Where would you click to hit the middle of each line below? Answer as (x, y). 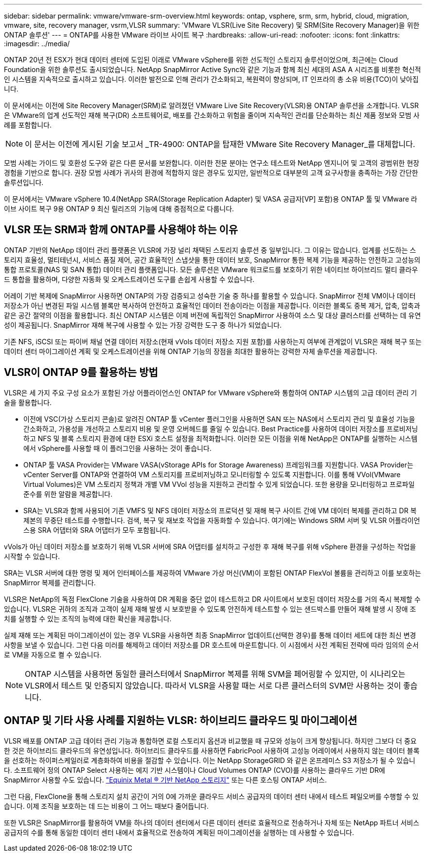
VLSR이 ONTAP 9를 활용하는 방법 (81, 372)
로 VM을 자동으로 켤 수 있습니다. (53, 654)
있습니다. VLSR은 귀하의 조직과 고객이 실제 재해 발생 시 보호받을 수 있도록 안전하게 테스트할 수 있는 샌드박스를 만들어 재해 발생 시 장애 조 (210, 609)
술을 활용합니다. (28, 402)
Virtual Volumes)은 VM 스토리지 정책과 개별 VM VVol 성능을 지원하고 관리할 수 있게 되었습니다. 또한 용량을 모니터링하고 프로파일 (219, 484)
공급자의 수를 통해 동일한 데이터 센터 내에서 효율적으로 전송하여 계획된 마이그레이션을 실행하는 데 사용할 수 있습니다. (179, 832)
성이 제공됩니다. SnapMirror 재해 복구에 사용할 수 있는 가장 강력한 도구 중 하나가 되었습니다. (143, 325)
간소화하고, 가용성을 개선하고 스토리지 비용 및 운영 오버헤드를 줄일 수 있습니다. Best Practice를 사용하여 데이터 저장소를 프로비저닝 (221, 428)
